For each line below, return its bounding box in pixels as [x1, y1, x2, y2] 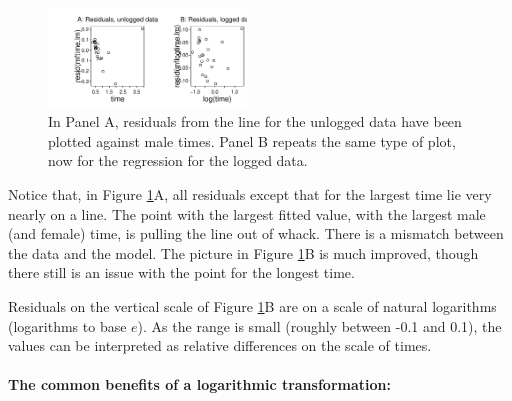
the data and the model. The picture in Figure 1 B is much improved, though [8, 242, 479, 263]
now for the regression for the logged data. [48, 150, 308, 171]
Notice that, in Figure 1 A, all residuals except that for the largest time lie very [8, 184, 492, 204]
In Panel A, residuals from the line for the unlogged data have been [48, 111, 462, 132]
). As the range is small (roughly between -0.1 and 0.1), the [137, 315, 502, 336]
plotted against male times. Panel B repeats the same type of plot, [48, 130, 456, 151]
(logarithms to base [8, 315, 127, 336]
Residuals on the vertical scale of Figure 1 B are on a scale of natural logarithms [8, 295, 497, 316]
